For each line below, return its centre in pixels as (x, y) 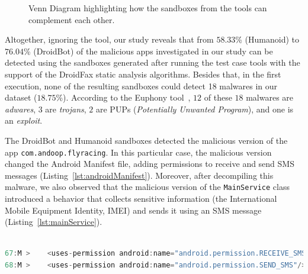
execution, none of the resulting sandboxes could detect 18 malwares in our (141, 86)
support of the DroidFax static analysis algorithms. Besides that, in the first (143, 74)
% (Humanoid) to (267, 39)
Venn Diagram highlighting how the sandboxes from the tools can (148, 8)
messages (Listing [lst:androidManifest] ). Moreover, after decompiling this (139, 175)
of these (218, 97)
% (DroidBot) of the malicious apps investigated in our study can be (148, 51)
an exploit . (24, 120)
